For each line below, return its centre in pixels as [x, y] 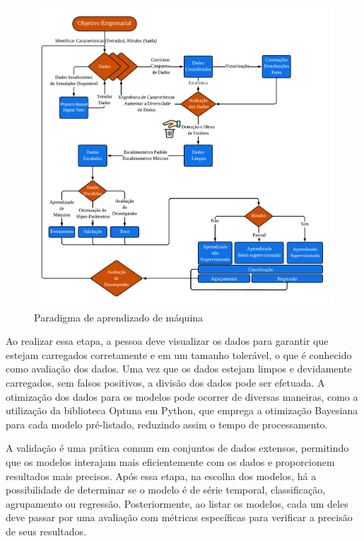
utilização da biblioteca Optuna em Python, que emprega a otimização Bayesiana [182, 410]
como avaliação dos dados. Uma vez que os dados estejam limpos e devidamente [179, 369]
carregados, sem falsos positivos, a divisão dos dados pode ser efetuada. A [165, 383]
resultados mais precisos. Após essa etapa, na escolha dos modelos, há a [161, 475]
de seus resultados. [46, 531]
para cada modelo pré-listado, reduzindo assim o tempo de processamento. [167, 424]
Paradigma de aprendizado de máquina [119, 317]
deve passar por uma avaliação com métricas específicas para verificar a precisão [179, 517]
